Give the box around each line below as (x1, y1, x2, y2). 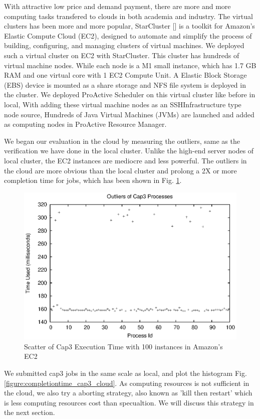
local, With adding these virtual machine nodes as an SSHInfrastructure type (4, 99, 241, 109)
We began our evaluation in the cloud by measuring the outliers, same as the (4, 135, 240, 146)
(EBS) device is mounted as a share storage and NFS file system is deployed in (4, 79, 246, 90)
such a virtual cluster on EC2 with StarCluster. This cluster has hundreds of (4, 50, 239, 60)
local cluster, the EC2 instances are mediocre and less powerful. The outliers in (4, 155, 247, 165)
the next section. (4, 407, 55, 417)
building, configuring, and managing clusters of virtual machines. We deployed (4, 40, 244, 51)
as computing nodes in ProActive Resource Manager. (4, 119, 167, 129)
